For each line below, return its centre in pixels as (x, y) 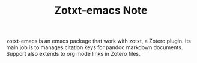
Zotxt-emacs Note (101, 10)
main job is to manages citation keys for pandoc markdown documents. (95, 47)
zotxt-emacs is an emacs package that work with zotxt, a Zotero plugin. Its (98, 41)
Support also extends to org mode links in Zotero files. (73, 54)
